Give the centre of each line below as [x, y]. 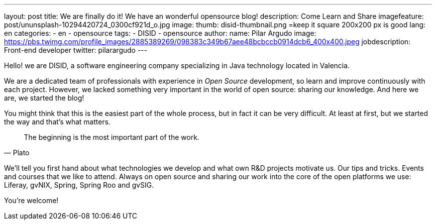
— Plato [17, 153]
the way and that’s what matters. [57, 122]
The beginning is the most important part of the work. [112, 137]
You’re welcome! [31, 200]
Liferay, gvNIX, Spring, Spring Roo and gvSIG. [79, 185]
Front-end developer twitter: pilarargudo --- [76, 50]
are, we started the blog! [44, 98]
